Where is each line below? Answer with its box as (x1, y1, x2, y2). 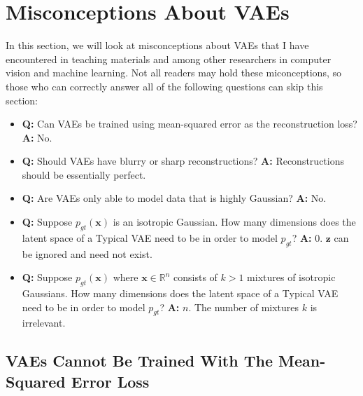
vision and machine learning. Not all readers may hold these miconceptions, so (6, 65, 341, 80)
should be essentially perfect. (22, 167, 146, 182)
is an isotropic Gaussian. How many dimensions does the (113, 214, 356, 229)
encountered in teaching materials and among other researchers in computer (6, 51, 332, 66)
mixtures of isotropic (247, 270, 336, 285)
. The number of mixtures (188, 299, 299, 314)
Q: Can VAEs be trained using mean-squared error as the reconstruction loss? (22, 116, 357, 131)
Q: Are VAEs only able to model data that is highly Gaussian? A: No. (22, 191, 327, 205)
